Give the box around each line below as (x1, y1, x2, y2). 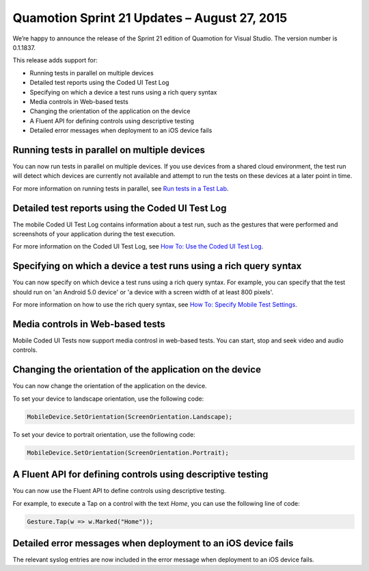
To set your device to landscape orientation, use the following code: (12, 394, 204, 403)
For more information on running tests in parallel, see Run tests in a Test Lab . (12, 184, 229, 192)
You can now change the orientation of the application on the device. (12, 382, 208, 390)
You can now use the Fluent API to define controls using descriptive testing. (12, 487, 226, 495)
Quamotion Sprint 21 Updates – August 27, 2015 (12, 10, 288, 25)
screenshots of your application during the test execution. (12, 230, 176, 238)
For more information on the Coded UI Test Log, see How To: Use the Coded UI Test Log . (12, 242, 264, 251)
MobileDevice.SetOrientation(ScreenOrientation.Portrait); (27, 448, 229, 457)
